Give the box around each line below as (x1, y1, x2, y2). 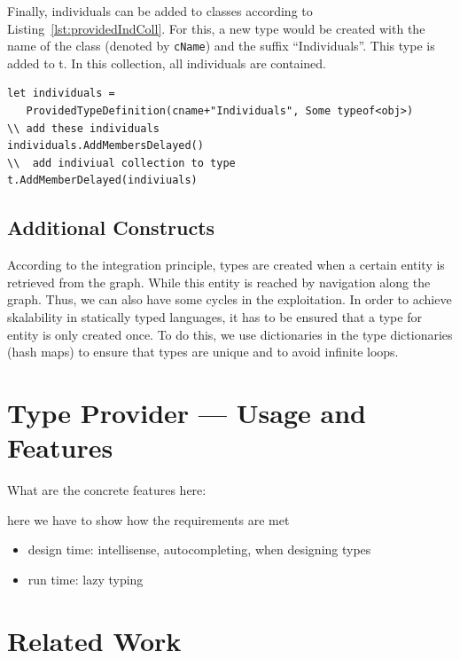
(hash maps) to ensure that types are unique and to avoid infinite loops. (7, 342, 399, 361)
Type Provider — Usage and (7, 394, 366, 430)
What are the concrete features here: (7, 481, 207, 499)
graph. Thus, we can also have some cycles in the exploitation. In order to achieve (7, 290, 452, 309)
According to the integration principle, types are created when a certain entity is (7, 255, 445, 274)
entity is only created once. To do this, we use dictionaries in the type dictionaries (7, 325, 453, 343)
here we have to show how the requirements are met (7, 510, 290, 529)
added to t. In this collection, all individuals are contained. (7, 53, 326, 72)
